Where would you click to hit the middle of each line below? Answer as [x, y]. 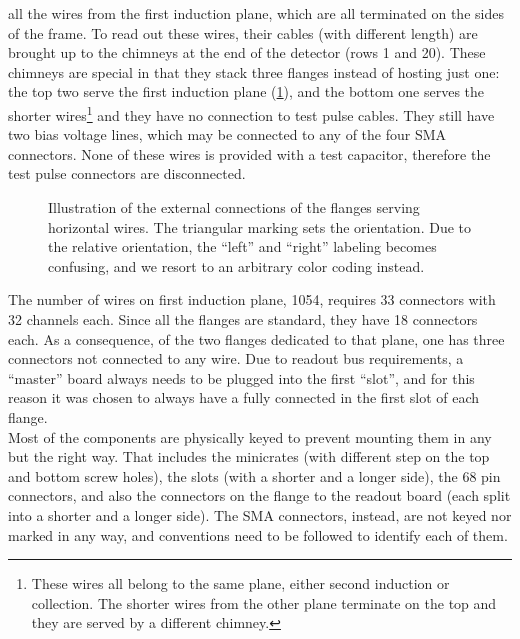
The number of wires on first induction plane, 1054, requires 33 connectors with [252, 299]
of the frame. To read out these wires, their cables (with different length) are [243, 32]
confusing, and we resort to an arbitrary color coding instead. [236, 265]
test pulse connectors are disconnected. [127, 173]
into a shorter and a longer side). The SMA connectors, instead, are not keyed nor [260, 514]
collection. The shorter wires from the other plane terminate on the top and [264, 602]
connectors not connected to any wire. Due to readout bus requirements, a [236, 358]
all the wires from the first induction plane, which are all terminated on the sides [256, 13]
